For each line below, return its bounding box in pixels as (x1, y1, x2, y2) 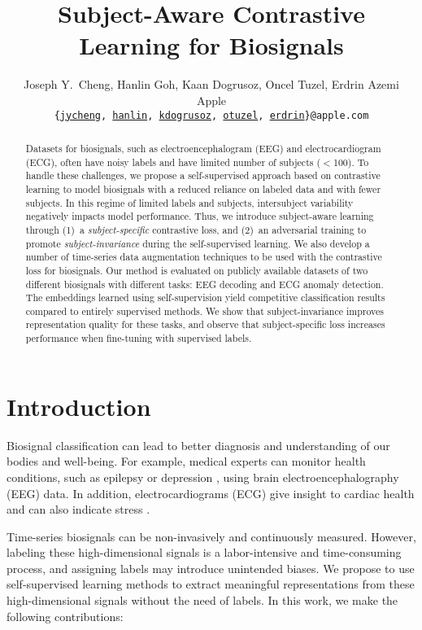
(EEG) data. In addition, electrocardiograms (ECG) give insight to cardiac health (7, 484, 415, 501)
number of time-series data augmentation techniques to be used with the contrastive (25, 250, 382, 264)
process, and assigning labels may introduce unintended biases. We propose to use (7, 559, 415, 576)
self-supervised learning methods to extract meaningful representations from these (7, 575, 415, 593)
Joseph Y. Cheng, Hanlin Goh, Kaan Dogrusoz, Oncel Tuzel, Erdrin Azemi (24, 76, 399, 93)
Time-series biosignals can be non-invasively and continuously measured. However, (7, 527, 416, 545)
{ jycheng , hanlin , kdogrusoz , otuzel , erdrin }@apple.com (54, 109, 369, 121)
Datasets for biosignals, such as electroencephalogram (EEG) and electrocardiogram (25, 141, 381, 155)
